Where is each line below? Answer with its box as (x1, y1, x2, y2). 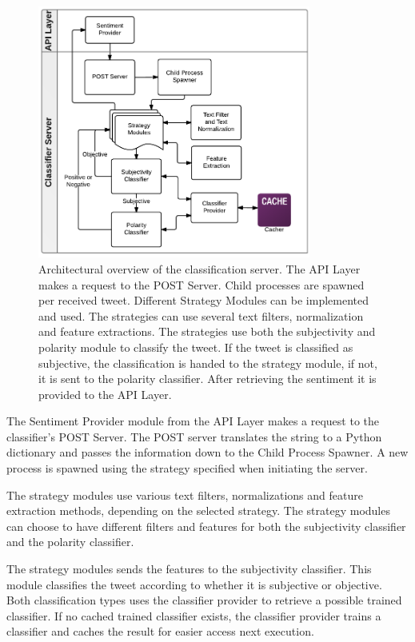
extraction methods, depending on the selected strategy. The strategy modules (6, 502, 390, 519)
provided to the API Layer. (38, 385, 172, 402)
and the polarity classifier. (6, 533, 134, 550)
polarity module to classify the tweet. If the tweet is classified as (38, 338, 353, 355)
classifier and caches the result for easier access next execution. (6, 623, 314, 640)
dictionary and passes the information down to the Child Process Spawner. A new (6, 444, 409, 461)
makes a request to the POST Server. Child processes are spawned (38, 276, 365, 293)
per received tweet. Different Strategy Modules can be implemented (38, 292, 369, 309)
